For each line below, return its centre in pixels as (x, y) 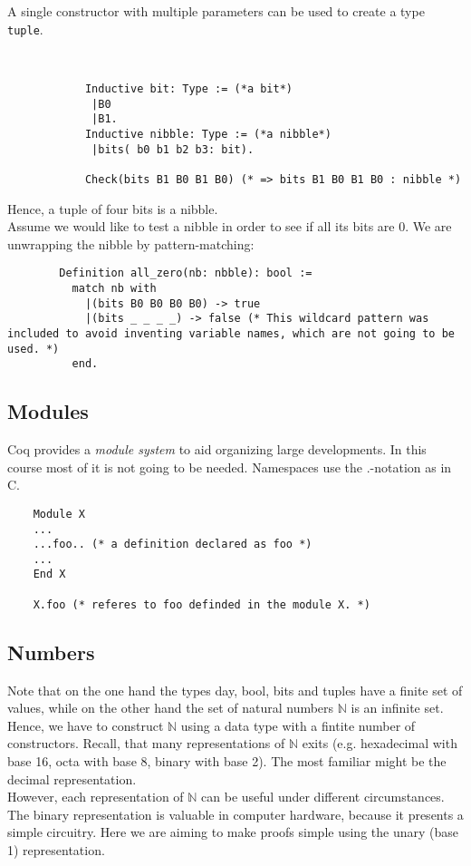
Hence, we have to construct (86, 725)
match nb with (114, 288)
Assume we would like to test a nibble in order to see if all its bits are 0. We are (230, 226)
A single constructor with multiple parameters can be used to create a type (216, 11)
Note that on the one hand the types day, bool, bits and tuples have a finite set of (235, 690)
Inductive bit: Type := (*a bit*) (188, 88)
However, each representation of (96, 797)
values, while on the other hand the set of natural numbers (171, 708)
